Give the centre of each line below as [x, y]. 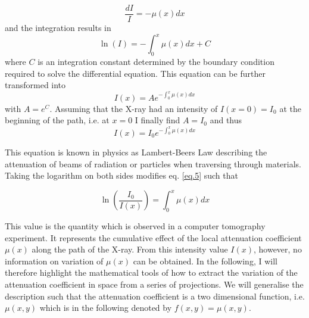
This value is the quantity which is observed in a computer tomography [135, 226]
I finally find [157, 120]
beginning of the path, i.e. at [57, 120]
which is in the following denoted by [106, 308]
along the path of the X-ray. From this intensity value [130, 249]
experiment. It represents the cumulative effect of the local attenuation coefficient [153, 237]
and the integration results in [58, 28]
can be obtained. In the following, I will [205, 261]
